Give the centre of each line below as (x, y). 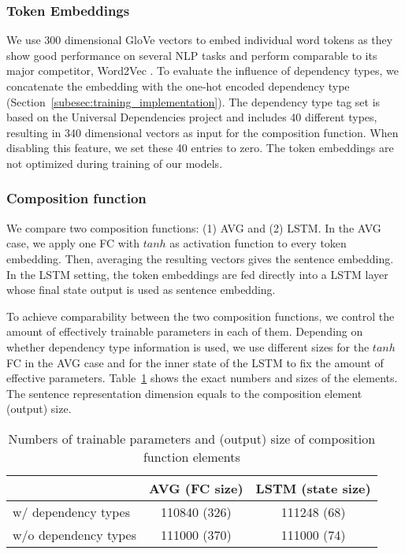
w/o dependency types (74, 534)
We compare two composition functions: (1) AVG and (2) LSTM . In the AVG (194, 227)
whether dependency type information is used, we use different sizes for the (188, 346)
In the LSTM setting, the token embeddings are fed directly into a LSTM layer (197, 274)
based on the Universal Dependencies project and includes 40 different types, (192, 117)
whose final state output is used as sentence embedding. (141, 290)
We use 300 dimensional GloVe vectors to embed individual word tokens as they (200, 40)
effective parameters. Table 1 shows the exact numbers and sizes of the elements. (202, 378)
